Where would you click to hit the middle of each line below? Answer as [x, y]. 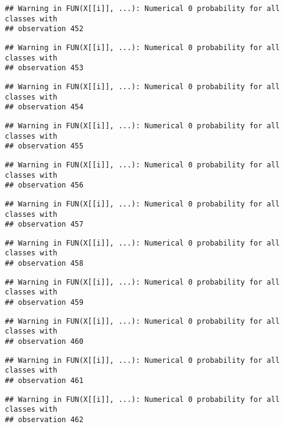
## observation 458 [44, 264]
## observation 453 [44, 68]
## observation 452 [44, 29]
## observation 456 [44, 185]
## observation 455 [44, 146]
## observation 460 [44, 342]
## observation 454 [44, 107]
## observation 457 [44, 224]
